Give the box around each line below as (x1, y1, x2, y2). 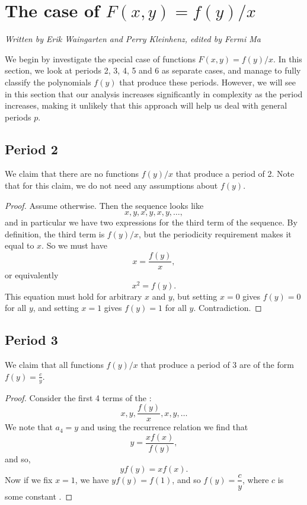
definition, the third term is (5, 227, 105, 240)
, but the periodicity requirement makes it (139, 227, 292, 240)
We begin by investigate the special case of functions (5, 52, 196, 65)
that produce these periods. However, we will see (119, 75, 296, 88)
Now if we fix (5, 473, 53, 485)
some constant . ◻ (5, 490, 73, 502)
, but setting (172, 290, 218, 302)
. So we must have (41, 239, 107, 252)
